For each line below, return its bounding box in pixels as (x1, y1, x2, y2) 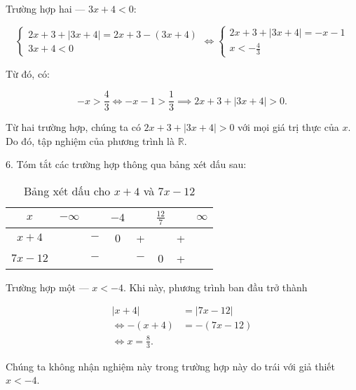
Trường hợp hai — (6, 1, 85, 15)
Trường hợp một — (6, 279, 89, 294)
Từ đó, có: (6, 66, 50, 81)
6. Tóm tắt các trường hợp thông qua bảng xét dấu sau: (6, 157, 247, 172)
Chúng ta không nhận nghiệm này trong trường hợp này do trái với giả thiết (6, 358, 335, 373)
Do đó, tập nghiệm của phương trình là (6, 133, 174, 148)
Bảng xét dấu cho (23, 182, 111, 199)
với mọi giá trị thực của (238, 120, 339, 134)
